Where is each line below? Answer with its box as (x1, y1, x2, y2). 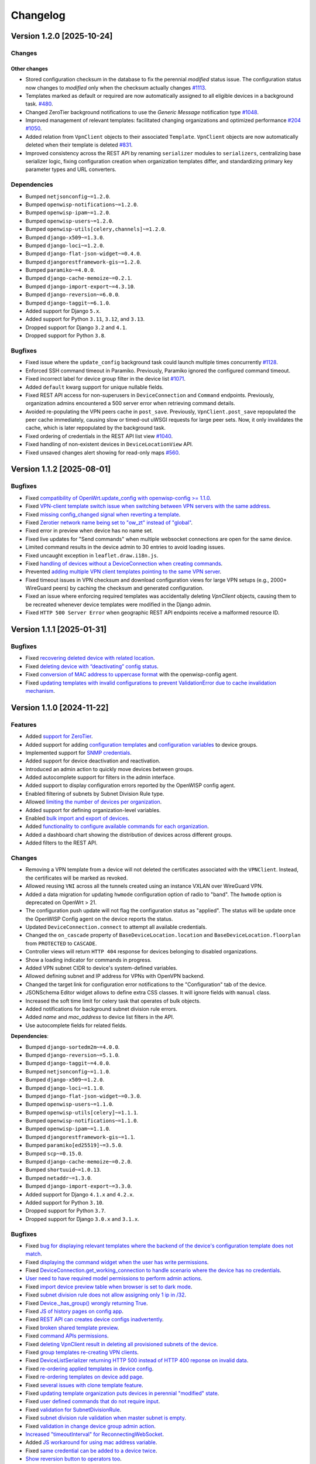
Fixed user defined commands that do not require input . (25, 1398, 160, 1405)
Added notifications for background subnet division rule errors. (25, 1005, 178, 1013)
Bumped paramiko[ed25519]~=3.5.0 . (25, 1142, 123, 1149)
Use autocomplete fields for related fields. (25, 1022, 127, 1029)
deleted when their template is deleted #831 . (25, 141, 133, 149)
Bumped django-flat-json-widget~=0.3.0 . (25, 1092, 142, 1099)
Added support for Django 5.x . (25, 307, 101, 314)
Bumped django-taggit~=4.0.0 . (25, 1060, 111, 1067)
